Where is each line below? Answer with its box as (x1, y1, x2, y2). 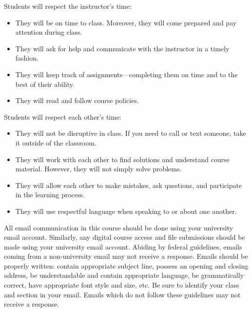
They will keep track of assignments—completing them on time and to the (15, 69, 238, 79)
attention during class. (15, 27, 82, 37)
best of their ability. (15, 79, 75, 89)
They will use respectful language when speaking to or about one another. (15, 206, 237, 216)
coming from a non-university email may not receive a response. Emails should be (4, 251, 248, 261)
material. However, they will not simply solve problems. (15, 164, 182, 174)
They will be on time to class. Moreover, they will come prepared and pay (15, 17, 237, 27)
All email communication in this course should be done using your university (4, 222, 233, 232)
